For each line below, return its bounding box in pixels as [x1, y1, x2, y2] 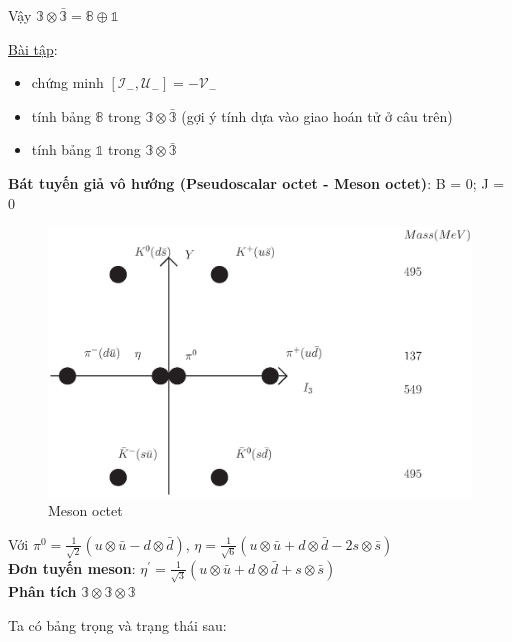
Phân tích [8, 581, 77, 602]
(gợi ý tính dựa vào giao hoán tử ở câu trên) [181, 105, 453, 126]
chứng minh [31, 72, 104, 93]
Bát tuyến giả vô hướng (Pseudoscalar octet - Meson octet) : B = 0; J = [8, 172, 505, 193]
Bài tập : [8, 38, 58, 59]
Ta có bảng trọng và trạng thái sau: [8, 614, 227, 635]
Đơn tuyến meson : [8, 557, 136, 578]
